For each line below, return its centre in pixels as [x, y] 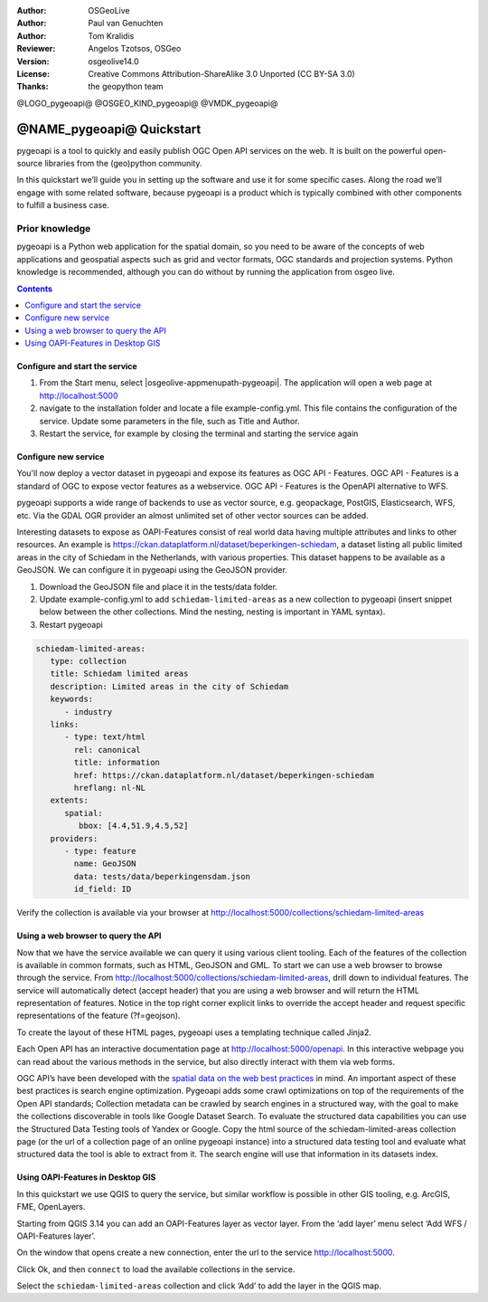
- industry [89, 712]
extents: [70, 800]
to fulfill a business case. [63, 205]
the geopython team [126, 87]
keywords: [72, 699]
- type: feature [100, 851]
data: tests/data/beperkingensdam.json [162, 876]
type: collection [88, 661]
